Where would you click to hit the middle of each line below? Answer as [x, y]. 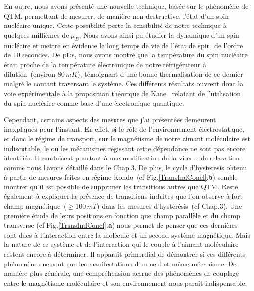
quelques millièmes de [36, 35]
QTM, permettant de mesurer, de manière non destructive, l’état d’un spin [116, 15]
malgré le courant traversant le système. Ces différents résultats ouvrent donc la [124, 83]
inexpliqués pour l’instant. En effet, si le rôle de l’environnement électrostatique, [124, 129]
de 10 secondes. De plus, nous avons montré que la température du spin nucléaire [126, 55]
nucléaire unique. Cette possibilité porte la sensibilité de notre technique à [115, 25]
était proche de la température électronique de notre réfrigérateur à [105, 64]
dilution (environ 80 [34, 74]
